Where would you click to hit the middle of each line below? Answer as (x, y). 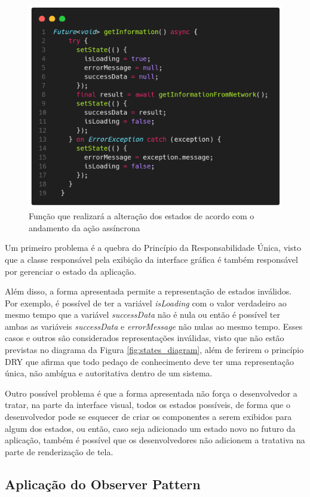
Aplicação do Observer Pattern (103, 484)
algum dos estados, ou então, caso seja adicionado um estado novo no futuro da (150, 428)
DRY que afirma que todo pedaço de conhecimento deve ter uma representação (149, 361)
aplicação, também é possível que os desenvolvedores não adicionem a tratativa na (155, 440)
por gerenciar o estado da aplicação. (70, 271)
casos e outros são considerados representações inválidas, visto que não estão (145, 338)
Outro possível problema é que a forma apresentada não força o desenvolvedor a (151, 393)
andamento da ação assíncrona (85, 227)
